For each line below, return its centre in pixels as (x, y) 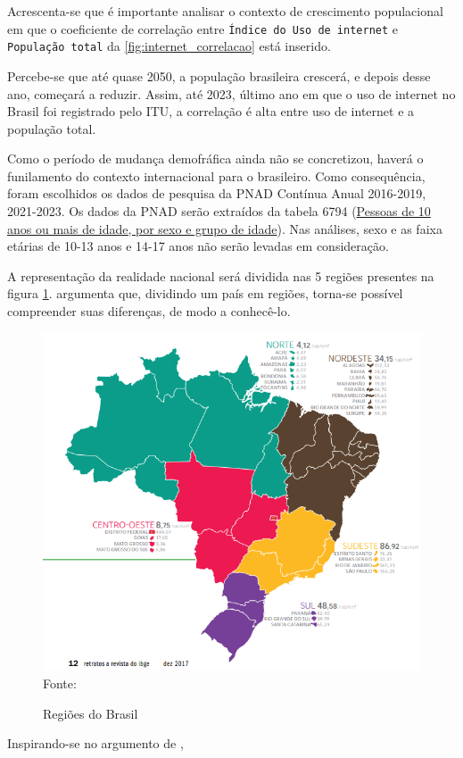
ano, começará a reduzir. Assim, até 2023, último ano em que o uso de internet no (231, 93)
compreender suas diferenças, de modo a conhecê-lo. (149, 311)
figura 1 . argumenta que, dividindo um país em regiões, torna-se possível (205, 293)
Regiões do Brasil (91, 713)
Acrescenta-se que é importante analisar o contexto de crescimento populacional (225, 11)
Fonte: (60, 683)
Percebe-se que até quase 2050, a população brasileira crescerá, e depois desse (219, 75)
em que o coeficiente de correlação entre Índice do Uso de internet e (203, 28)
